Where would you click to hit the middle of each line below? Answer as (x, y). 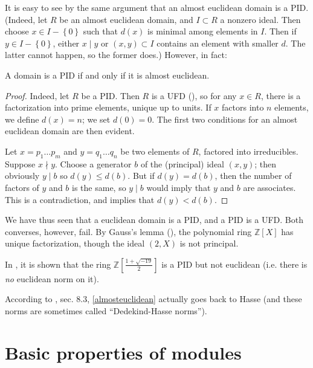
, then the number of (253, 176)
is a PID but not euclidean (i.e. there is (234, 264)
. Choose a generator (93, 163)
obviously (22, 176)
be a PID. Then (110, 95)
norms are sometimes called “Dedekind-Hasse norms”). (106, 311)
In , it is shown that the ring (58, 264)
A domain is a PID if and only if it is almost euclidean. (107, 75)
